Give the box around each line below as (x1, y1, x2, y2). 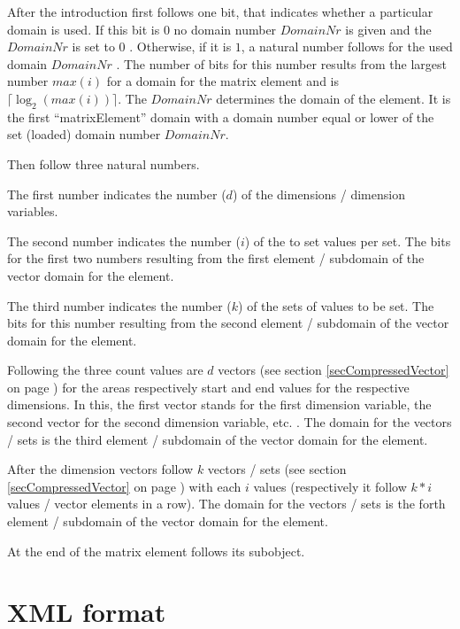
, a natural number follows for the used (241, 37, 453, 56)
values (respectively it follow (253, 477, 407, 495)
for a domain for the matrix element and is (106, 72, 339, 90)
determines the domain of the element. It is (216, 89, 451, 107)
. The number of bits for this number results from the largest (116, 54, 447, 73)
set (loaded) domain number (7, 125, 161, 144)
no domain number (173, 19, 277, 38)
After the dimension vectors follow (7, 460, 194, 478)
